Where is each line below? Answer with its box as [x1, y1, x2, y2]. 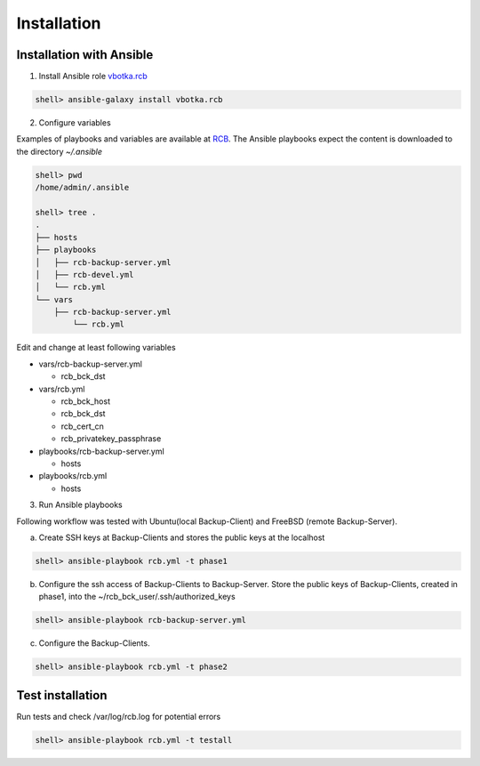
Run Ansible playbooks [38, 499, 124, 511]
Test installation [16, 688, 108, 703]
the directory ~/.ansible [16, 146, 102, 157]
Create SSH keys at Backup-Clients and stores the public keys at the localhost [38, 532, 325, 543]
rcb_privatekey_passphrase [60, 433, 162, 444]
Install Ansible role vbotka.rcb [38, 71, 148, 82]
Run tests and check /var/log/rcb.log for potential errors [16, 711, 221, 722]
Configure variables [38, 117, 111, 128]
